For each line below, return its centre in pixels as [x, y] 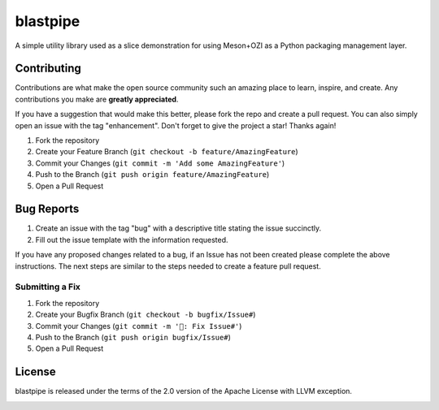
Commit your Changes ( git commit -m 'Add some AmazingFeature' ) [160, 163]
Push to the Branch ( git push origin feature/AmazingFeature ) [152, 175]
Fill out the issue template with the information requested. [132, 240]
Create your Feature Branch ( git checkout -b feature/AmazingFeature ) [167, 152]
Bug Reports [47, 209]
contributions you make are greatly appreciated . [97, 99]
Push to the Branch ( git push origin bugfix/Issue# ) [133, 337]
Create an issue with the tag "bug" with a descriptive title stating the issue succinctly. [178, 228]
